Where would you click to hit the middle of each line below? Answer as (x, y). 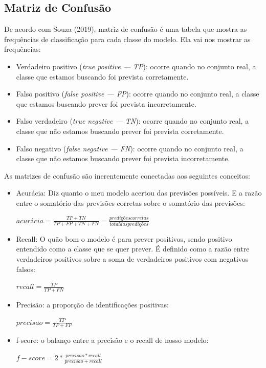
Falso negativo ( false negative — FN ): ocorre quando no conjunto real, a (130, 148)
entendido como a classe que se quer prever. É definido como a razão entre (133, 249)
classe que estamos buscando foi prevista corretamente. (102, 76)
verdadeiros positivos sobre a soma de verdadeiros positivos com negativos (132, 259)
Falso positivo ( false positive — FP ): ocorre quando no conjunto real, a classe (138, 94)
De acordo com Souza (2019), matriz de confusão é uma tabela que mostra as (126, 29)
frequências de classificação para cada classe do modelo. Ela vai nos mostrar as (127, 39)
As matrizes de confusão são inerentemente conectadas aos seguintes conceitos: (127, 175)
